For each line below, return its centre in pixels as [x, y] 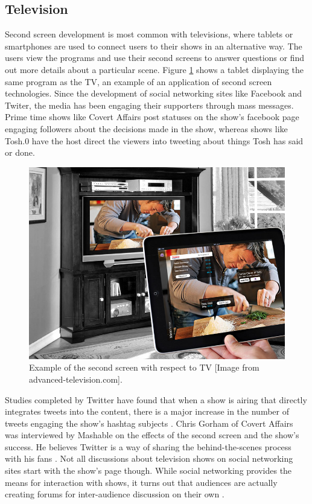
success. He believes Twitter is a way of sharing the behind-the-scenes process [148, 446]
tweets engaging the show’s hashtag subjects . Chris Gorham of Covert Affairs [149, 423]
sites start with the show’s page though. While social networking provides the [148, 471]
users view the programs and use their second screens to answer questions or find [155, 58]
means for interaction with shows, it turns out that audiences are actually [141, 482]
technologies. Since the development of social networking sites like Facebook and [154, 93]
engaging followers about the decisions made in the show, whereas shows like [146, 128]
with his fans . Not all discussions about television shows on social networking [149, 458]
